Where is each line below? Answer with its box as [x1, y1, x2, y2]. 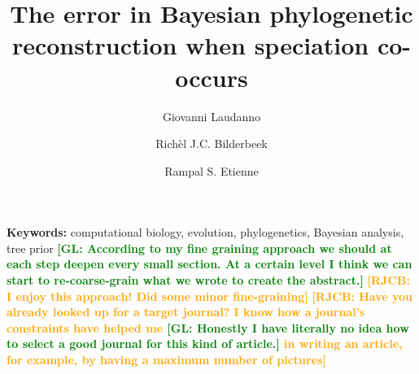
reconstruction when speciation [11, 28, 369, 62]
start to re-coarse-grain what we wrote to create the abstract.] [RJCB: [7, 272, 410, 289]
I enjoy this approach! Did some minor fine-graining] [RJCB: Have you [7, 287, 412, 304]
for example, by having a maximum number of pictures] [7, 351, 326, 368]
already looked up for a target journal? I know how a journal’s [7, 303, 365, 320]
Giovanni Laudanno [162, 107, 261, 124]
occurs [175, 60, 248, 93]
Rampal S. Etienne [164, 162, 259, 179]
